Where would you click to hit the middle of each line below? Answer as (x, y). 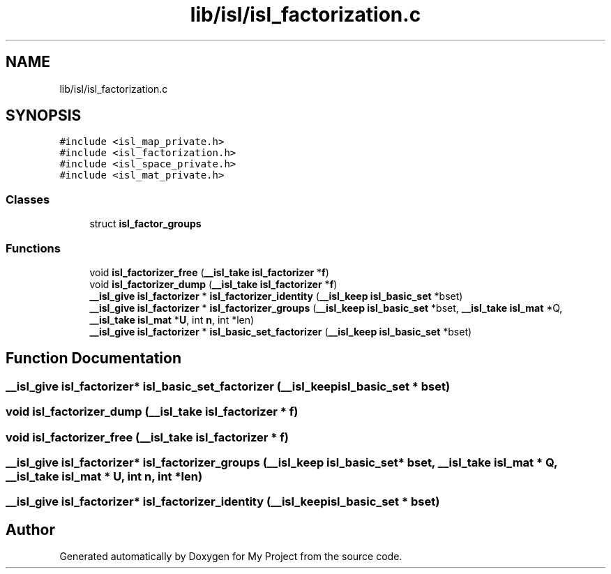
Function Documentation (93, 358)
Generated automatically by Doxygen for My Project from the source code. (231, 557)
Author (30, 529)
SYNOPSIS (44, 116)
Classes (28, 199)
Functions (33, 248)
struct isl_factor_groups (145, 224)
